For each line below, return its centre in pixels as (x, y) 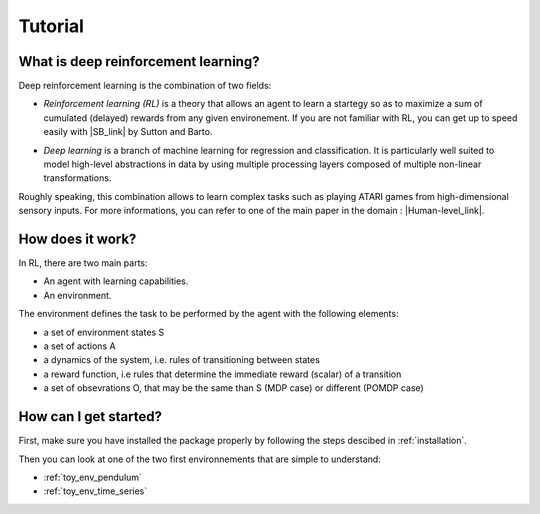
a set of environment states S (104, 332)
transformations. (77, 178)
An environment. (77, 295)
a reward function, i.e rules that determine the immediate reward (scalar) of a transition (222, 374)
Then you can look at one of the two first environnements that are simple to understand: (200, 459)
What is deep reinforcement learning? (139, 61)
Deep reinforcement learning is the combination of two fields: (145, 86)
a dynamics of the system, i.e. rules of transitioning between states (181, 360)
